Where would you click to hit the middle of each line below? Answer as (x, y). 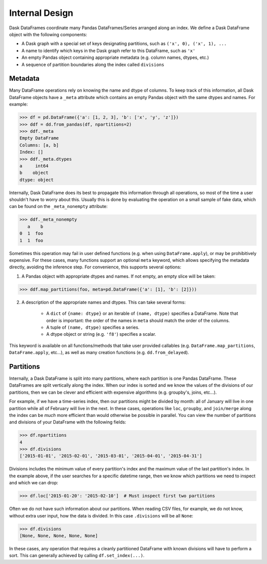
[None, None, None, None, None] (59, 536)
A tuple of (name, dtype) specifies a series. (93, 327)
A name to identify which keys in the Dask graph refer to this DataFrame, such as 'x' (108, 51)
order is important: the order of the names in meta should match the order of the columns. (138, 320)
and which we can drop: (34, 483)
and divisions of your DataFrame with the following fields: (67, 422)
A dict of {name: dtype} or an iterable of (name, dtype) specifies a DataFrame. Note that (142, 313)
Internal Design (41, 13)
